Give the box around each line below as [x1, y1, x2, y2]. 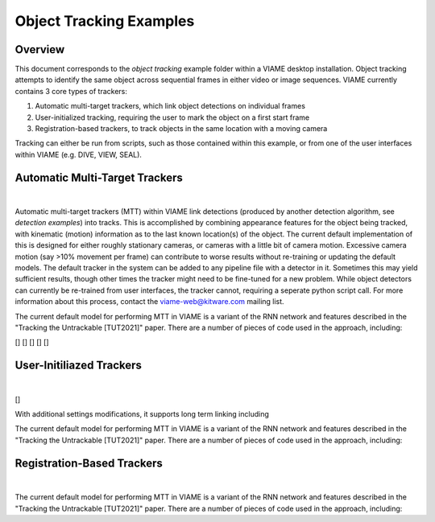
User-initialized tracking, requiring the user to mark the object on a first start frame [35, 113, 310, 122]
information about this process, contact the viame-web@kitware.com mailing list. [14, 297, 285, 306]
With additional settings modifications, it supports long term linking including [14, 409, 269, 419]
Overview [14, 43, 65, 56]
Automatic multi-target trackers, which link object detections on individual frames [35, 101, 306, 111]
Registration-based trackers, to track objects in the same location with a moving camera [35, 124, 328, 134]
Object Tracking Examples [14, 12, 195, 30]
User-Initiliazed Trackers [14, 359, 143, 372]
